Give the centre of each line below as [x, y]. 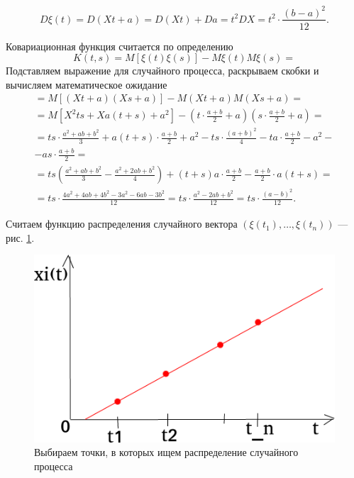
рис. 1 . [20, 237]
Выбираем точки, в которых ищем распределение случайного [166, 452]
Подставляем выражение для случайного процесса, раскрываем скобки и [162, 71]
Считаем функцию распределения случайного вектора [122, 224]
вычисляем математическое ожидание [87, 84]
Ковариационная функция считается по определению [120, 46]
